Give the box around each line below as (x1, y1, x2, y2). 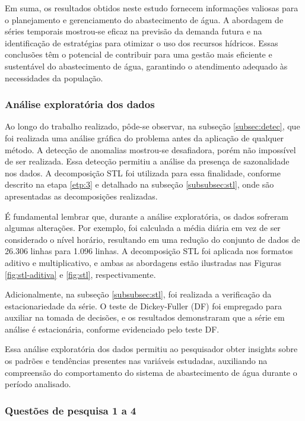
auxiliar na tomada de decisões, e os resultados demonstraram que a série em (5, 311, 285, 324)
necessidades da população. (5, 71, 103, 84)
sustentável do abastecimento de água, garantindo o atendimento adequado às (5, 59, 288, 72)
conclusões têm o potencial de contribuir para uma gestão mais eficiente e (5, 48, 272, 61)
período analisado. (5, 378, 71, 390)
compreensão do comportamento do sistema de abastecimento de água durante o (5, 366, 297, 378)
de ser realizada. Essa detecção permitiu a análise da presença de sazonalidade (5, 155, 290, 167)
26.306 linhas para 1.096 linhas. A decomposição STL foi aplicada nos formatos (5, 245, 293, 257)
